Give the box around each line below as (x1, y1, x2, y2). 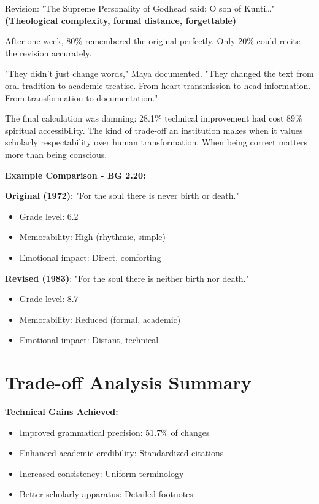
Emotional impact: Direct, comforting (19, 250, 161, 263)
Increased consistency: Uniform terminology (19, 467, 184, 479)
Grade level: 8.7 (19, 292, 79, 305)
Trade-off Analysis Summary (5, 370, 252, 395)
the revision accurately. (5, 46, 92, 59)
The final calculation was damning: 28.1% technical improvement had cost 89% (5, 112, 302, 125)
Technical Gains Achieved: (5, 405, 118, 417)
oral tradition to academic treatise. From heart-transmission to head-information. (5, 79, 311, 91)
